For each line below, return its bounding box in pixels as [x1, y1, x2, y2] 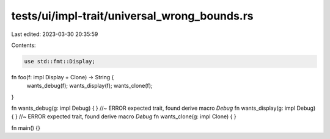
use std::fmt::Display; [24, 58, 96, 65]
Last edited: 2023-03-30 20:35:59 [11, 30, 98, 38]
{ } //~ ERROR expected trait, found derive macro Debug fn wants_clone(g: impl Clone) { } [11, 113, 237, 120]
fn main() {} [11, 124, 41, 131]
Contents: [11, 41, 36, 49]
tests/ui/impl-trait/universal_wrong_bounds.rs [11, 9, 254, 23]
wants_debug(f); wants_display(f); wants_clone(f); [26, 82, 153, 90]
